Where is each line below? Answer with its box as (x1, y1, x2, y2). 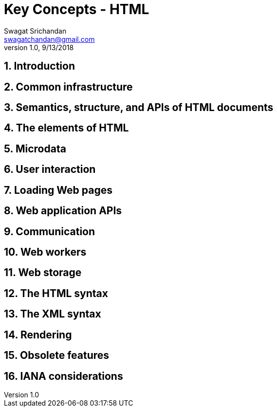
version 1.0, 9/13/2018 (4, 43, 74, 52)
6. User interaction (4, 163, 96, 176)
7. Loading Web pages (4, 184, 112, 196)
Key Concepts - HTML (4, 1, 149, 18)
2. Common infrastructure (4, 80, 133, 93)
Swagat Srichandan (4, 26, 67, 35)
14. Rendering (4, 328, 72, 341)
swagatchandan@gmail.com (4, 35, 95, 43)
